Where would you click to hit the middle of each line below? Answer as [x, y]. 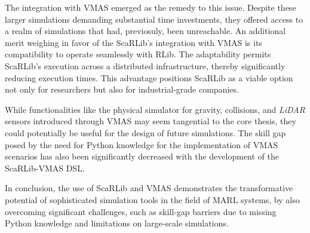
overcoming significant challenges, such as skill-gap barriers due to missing [141, 211]
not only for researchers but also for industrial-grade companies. [122, 89]
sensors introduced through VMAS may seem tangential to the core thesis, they [151, 121]
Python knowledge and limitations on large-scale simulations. [117, 223]
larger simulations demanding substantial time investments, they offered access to [154, 19]
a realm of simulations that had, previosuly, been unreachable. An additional [145, 31]
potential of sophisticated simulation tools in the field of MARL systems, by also [152, 199]
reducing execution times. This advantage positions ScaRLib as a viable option [149, 77]
